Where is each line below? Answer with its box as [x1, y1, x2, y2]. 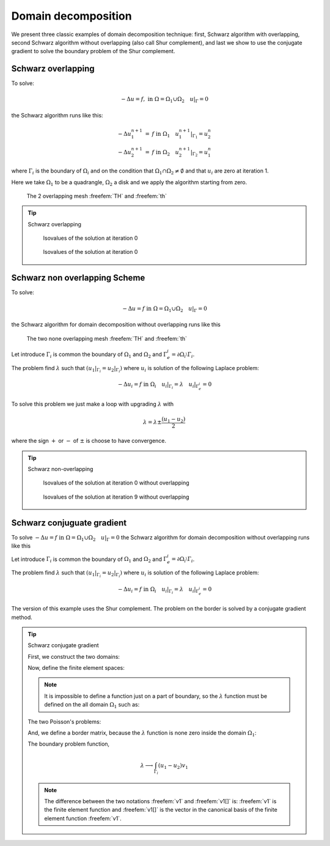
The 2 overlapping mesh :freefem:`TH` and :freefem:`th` [26, 192, 167, 199]
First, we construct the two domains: [28, 653, 120, 660]
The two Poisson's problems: [28, 718, 101, 725]
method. [11, 614, 33, 621]
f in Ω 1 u [152, 130, 180, 139]
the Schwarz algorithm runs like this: [11, 111, 103, 119]
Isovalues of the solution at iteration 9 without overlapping [43, 493, 189, 500]
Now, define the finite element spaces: [28, 664, 125, 672]
